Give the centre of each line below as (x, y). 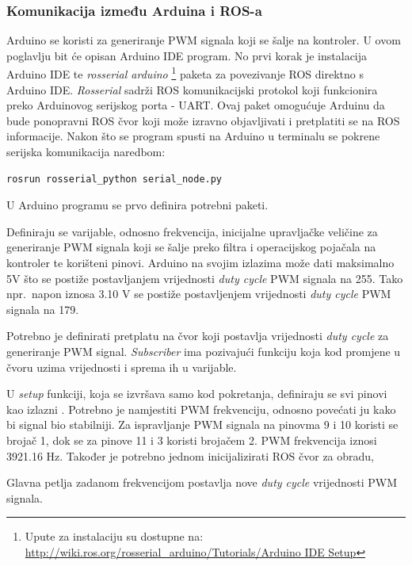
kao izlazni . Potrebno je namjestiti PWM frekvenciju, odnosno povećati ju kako (201, 409)
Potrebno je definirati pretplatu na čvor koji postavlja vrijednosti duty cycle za (198, 336)
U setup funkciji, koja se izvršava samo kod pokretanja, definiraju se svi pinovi (197, 394)
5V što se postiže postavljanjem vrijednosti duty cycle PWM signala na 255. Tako (205, 278)
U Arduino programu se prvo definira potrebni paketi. (137, 205)
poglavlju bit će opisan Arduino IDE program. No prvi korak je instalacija (187, 55)
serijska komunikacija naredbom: (86, 152)
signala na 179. (43, 309)
